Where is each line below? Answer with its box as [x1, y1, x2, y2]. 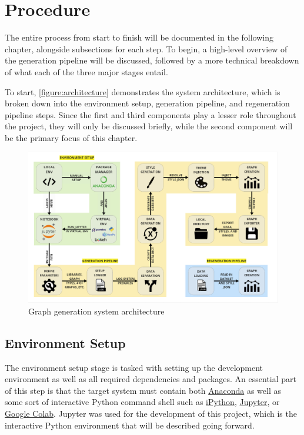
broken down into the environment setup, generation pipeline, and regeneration [5, 97, 290, 109]
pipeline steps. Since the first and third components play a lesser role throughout [5, 108, 296, 121]
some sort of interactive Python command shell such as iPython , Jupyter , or [5, 396, 280, 408]
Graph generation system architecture [28, 304, 165, 317]
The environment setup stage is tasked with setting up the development [5, 361, 263, 373]
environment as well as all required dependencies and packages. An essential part [5, 373, 297, 385]
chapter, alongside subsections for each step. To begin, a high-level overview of [5, 42, 288, 55]
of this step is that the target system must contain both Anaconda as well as [5, 384, 282, 396]
